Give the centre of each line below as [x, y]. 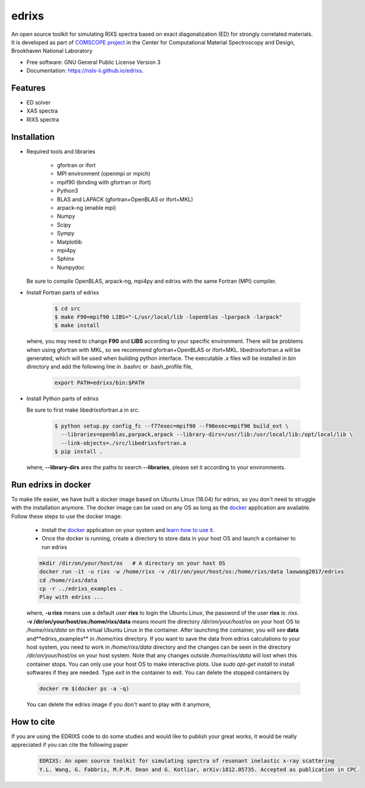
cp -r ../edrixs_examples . [81, 589]
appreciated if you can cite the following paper [70, 745]
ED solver [39, 103]
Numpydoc [71, 267]
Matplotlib [69, 242]
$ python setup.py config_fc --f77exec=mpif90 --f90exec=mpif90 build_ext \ [172, 426]
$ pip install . [79, 451]
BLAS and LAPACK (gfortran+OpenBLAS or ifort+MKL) [125, 199]
